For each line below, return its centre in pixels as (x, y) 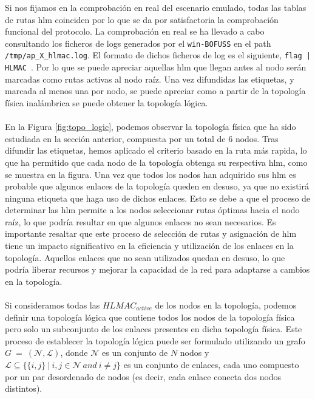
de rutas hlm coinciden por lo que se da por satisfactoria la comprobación (142, 19)
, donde (74, 353)
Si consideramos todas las (52, 305)
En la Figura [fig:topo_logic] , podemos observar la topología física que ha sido (151, 127)
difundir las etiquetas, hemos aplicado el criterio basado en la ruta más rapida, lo (156, 150)
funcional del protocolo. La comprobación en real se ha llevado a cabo (135, 31)
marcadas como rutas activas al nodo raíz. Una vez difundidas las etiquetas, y (150, 79)
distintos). (24, 388)
